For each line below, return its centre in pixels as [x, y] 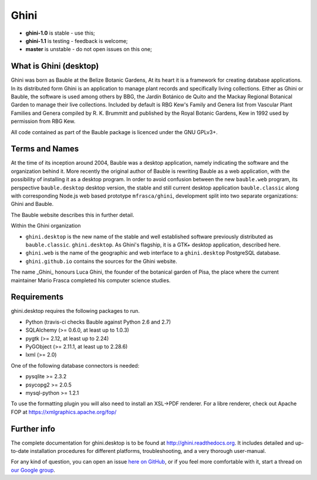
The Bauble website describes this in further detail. [72, 215]
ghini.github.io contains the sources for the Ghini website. [101, 261]
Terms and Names [45, 149]
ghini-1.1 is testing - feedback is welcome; [77, 41]
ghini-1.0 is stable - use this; [60, 33]
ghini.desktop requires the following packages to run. [75, 311]
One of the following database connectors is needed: [75, 365]
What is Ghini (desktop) [55, 66]
